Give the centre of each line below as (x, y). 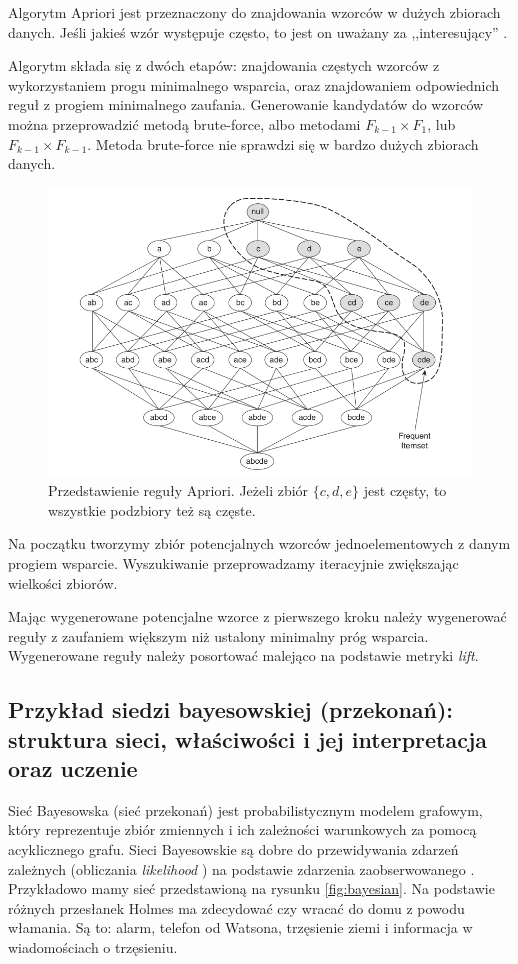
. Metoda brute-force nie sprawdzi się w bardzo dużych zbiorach (283, 143)
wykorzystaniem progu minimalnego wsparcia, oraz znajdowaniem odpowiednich (254, 84)
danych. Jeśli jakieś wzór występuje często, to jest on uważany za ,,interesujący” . (258, 31)
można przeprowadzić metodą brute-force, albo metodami (184, 123)
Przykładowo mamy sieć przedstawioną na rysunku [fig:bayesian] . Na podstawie (251, 888)
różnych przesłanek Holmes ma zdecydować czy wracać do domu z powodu (236, 907)
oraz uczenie (73, 768)
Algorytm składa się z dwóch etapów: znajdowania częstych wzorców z (224, 65)
